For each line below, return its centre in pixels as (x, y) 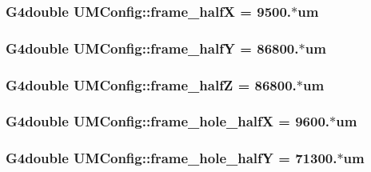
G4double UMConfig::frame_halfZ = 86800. (151, 84)
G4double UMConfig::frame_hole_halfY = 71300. (172, 158)
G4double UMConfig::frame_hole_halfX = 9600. (168, 121)
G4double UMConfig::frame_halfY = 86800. (152, 48)
